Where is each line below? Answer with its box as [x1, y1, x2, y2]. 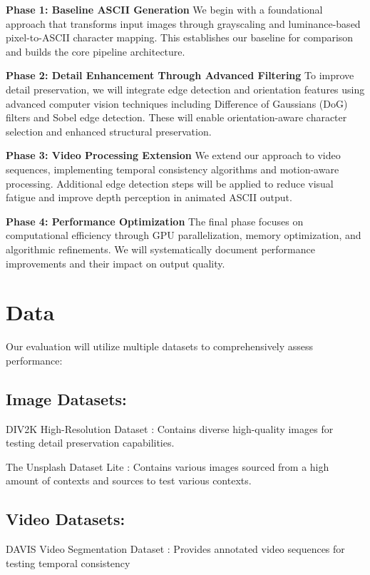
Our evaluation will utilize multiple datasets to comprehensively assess [6, 339, 314, 354]
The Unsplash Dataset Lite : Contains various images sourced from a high [6, 459, 329, 474]
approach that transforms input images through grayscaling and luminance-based [6, 16, 361, 31]
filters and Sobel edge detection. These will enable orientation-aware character [6, 110, 347, 125]
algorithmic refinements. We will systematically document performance [6, 241, 315, 256]
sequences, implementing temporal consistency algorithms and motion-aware [6, 161, 339, 176]
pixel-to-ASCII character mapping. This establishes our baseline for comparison [6, 30, 354, 45]
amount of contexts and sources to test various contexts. [6, 473, 252, 488]
